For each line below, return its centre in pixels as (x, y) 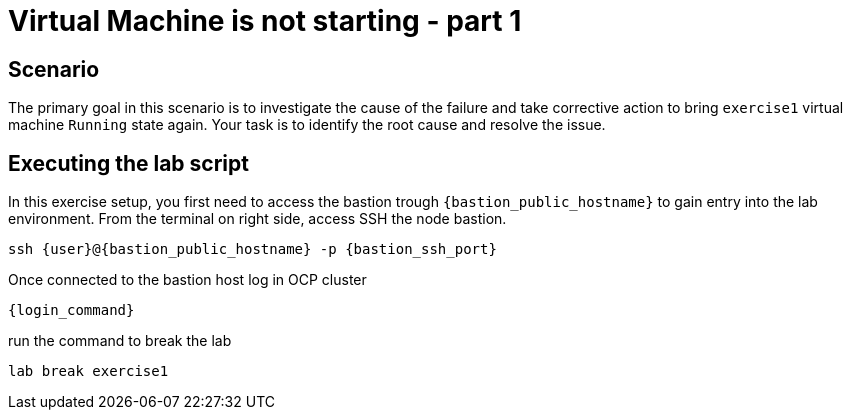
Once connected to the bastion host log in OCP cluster (187, 280)
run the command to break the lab (120, 341)
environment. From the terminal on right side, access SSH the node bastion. (257, 219)
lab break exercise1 (88, 371)
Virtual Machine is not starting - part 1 (265, 21)
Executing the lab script (128, 163)
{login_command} (71, 310)
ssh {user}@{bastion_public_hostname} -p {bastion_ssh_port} (252, 249)
